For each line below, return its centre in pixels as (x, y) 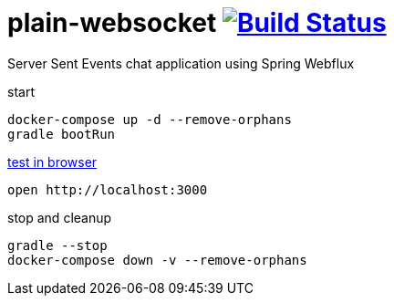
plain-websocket (112, 23)
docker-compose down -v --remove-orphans (157, 260)
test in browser (52, 162)
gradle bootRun (62, 134)
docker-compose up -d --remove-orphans (150, 119)
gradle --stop (57, 245)
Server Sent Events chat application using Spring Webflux (181, 63)
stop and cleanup (60, 217)
